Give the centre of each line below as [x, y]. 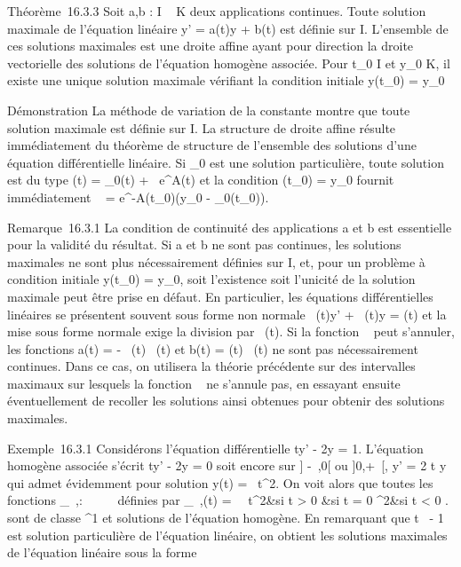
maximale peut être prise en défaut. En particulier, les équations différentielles [220, 296]
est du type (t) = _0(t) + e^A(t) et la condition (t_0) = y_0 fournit [201, 180]
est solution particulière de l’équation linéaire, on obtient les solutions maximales [227, 535]
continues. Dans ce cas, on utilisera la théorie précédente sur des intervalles [211, 366]
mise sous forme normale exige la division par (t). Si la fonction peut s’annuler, [231, 331]
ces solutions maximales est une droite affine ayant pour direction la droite [211, 46]
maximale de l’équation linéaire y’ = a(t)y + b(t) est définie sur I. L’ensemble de [228, 28]
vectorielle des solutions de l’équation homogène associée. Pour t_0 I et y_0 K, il [229, 63]
